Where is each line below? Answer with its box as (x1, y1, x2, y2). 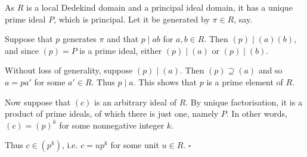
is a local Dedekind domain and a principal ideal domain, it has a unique (26, 1, 293, 13)
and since (5, 44, 39, 56)
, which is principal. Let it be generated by (54, 12, 210, 25)
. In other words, (226, 107, 287, 120)
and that (107, 33, 139, 45)
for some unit (110, 139, 159, 151)
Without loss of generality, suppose (5, 64, 133, 76)
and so (258, 64, 283, 76)
